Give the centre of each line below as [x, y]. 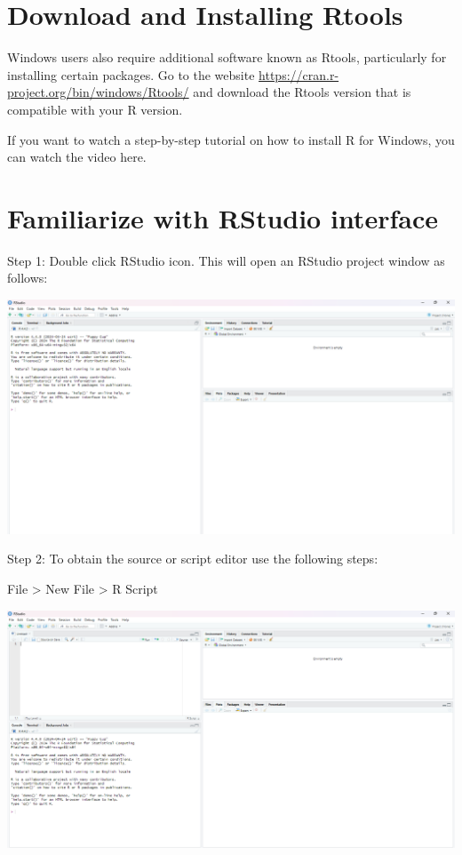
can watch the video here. [77, 157]
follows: [28, 278]
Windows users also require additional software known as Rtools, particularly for [227, 57]
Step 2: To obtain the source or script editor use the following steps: [193, 559]
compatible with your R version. [95, 109]
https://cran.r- [299, 74]
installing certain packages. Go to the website [131, 74]
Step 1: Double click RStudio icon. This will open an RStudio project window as [226, 260]
